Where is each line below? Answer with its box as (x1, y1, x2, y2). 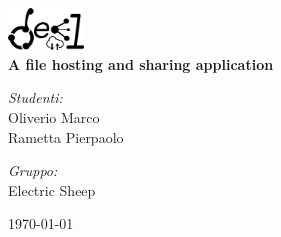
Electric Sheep (8, 179, 96, 200)
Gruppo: (8, 160, 58, 181)
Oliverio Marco (8, 107, 100, 128)
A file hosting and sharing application (8, 53, 274, 74)
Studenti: (8, 87, 63, 108)
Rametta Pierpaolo (8, 126, 124, 147)
